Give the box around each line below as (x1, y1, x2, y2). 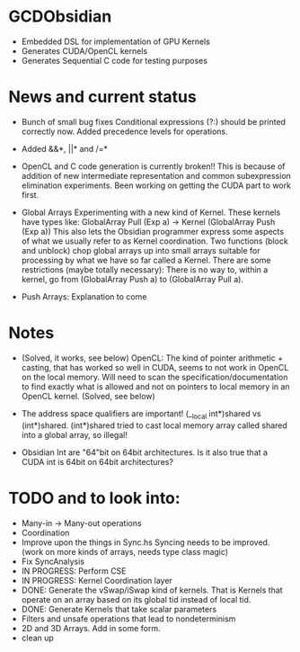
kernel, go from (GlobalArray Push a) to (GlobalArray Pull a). (21, 273, 244, 284)
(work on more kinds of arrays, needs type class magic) (21, 546, 229, 557)
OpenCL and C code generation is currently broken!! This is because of (21, 160, 286, 172)
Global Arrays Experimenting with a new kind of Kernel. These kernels (21, 207, 281, 218)
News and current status (8, 87, 197, 107)
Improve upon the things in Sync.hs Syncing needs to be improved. (21, 537, 270, 548)
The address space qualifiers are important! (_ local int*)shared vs (21, 407, 261, 421)
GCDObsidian (8, 6, 112, 27)
